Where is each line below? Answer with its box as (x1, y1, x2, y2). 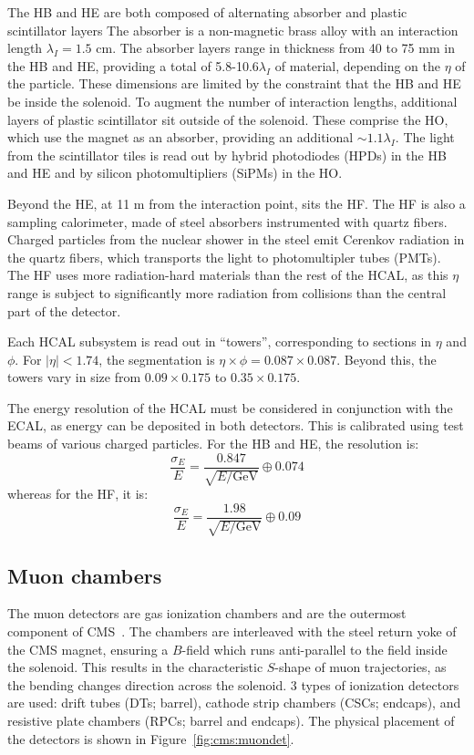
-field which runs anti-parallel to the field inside (181, 639, 448, 658)
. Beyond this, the (336, 349, 437, 368)
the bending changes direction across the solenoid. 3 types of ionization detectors (7, 675, 459, 694)
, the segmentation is (98, 349, 215, 368)
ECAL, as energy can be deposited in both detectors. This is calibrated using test (7, 416, 464, 435)
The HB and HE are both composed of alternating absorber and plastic (7, 3, 407, 21)
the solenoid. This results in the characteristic (7, 657, 263, 677)
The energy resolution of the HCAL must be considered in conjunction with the (7, 398, 453, 417)
